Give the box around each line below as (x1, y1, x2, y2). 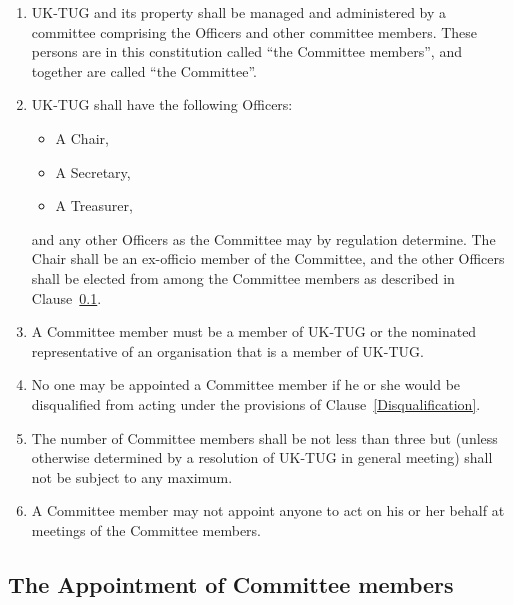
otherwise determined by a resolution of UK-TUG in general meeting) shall (31, 447, 493, 468)
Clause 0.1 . (31, 287, 102, 308)
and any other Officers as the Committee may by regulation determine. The (31, 228, 496, 249)
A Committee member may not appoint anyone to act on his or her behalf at (31, 500, 505, 521)
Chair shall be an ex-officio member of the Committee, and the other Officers (31, 248, 505, 269)
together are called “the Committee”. (31, 60, 257, 81)
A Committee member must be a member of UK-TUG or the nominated (31, 321, 477, 342)
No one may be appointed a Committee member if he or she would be (31, 374, 461, 395)
